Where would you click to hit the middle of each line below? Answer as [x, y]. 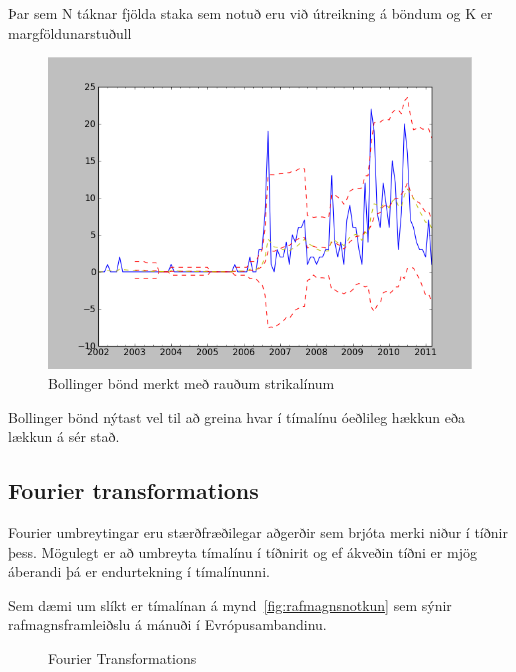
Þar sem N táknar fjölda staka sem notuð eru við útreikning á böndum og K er [250, 13]
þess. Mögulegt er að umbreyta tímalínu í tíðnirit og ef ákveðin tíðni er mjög [242, 551]
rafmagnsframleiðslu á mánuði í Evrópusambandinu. [167, 624]
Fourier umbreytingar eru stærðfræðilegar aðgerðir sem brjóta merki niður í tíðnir [258, 531]
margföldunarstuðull [70, 32]
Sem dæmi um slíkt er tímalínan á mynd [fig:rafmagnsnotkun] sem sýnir [230, 604]
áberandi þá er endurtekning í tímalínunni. [139, 571]
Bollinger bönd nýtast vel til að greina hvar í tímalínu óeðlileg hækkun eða [236, 416]
